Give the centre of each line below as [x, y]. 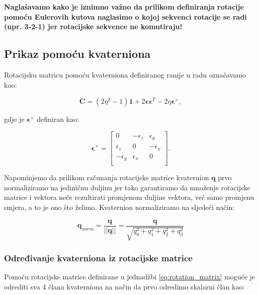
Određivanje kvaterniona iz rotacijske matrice [98, 258]
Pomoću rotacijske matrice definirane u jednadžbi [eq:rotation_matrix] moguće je [130, 277]
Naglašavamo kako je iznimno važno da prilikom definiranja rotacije [124, 7]
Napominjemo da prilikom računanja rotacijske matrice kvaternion [107, 177]
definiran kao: [58, 119]
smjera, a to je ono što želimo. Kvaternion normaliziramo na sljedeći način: [119, 207]
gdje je [14, 119]
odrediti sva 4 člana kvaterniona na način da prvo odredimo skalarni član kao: [124, 286]
